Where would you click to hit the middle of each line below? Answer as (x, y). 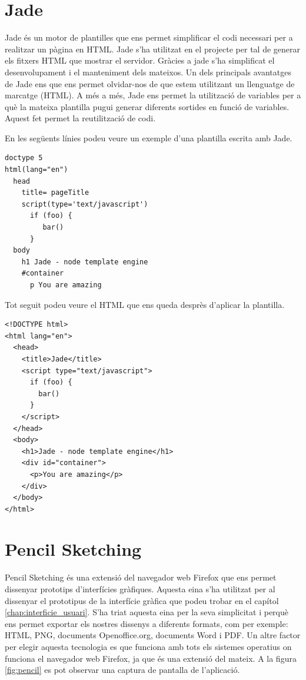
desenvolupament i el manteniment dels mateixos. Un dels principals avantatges (148, 72)
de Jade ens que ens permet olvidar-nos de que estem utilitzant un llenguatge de (150, 83)
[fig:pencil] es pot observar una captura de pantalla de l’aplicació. (122, 670)
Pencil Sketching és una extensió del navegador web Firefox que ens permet (141, 577)
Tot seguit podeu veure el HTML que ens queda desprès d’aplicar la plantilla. (145, 304)
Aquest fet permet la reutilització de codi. (80, 118)
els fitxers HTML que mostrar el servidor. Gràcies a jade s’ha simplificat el (140, 60)
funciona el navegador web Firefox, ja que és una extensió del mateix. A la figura (151, 658)
